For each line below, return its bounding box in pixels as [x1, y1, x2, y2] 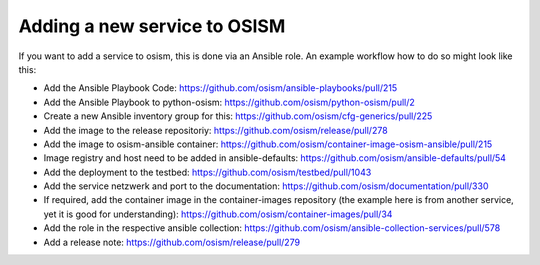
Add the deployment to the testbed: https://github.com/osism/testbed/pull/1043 [43, 166, 372, 178]
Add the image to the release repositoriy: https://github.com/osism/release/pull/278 [43, 124, 389, 136]
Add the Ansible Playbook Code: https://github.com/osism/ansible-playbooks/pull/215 [43, 82, 398, 94]
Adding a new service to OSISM [18, 15, 286, 37]
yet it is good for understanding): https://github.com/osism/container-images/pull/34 [43, 208, 393, 220]
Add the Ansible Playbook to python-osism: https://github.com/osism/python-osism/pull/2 [43, 96, 415, 108]
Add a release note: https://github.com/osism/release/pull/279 [43, 236, 300, 248]
